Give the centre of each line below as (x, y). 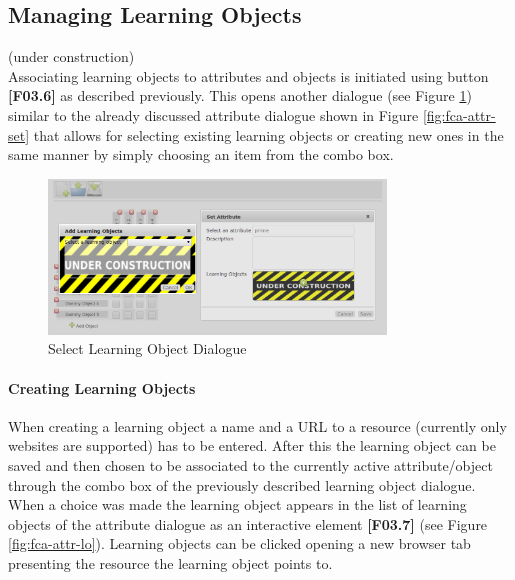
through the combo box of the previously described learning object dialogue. (242, 484)
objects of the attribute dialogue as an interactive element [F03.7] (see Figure (248, 523)
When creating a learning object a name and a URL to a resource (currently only (257, 425)
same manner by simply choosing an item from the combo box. (201, 154)
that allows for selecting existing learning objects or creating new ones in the (268, 134)
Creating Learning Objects (102, 387)
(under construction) (71, 56)
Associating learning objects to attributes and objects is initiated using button (248, 75)
